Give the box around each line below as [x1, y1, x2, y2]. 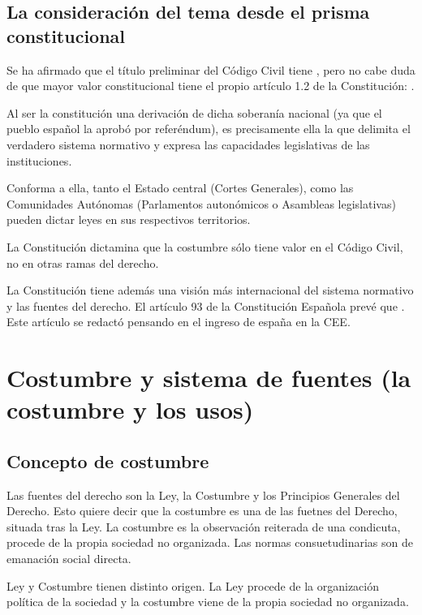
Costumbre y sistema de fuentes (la [6, 361, 411, 394]
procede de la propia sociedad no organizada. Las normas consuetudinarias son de [6, 534, 413, 551]
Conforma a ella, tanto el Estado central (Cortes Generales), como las [6, 179, 354, 196]
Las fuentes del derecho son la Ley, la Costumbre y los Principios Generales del [6, 486, 400, 503]
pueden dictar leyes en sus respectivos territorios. [6, 211, 251, 228]
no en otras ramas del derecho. [6, 254, 159, 271]
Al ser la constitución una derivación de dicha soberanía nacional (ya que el [6, 104, 382, 121]
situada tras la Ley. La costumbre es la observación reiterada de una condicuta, [6, 518, 401, 535]
